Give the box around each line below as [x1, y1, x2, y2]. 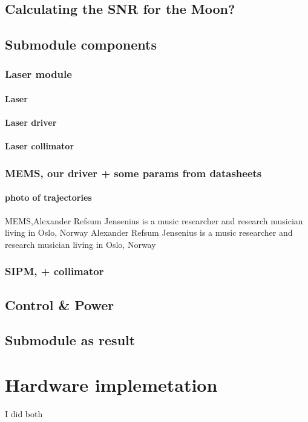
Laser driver [5, 116, 57, 129]
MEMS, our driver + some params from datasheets [5, 165, 262, 180]
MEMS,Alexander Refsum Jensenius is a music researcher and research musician [5, 214, 303, 227]
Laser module [5, 67, 72, 82]
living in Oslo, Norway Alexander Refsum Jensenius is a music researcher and [5, 226, 293, 239]
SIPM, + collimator [5, 264, 104, 279]
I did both [5, 407, 43, 420]
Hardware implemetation [5, 372, 218, 397]
